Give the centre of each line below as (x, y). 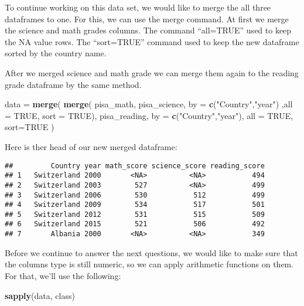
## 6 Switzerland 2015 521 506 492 (135, 224)
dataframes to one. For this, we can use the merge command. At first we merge (147, 18)
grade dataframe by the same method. (73, 84)
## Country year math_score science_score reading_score (135, 166)
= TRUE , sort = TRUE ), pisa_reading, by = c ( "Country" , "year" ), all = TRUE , (149, 115)
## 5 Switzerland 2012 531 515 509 (135, 214)
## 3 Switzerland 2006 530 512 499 (135, 195)
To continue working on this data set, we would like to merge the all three (138, 7)
